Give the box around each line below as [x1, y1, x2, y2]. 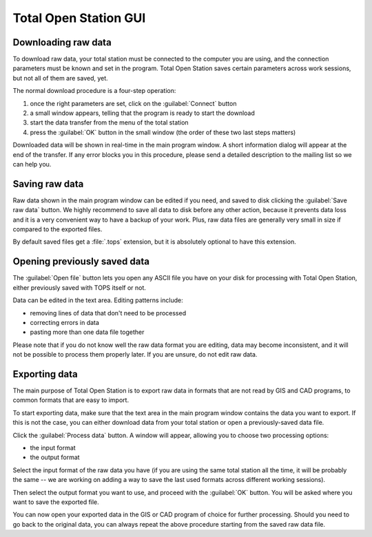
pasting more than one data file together [30, 328, 145, 337]
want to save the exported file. [12, 498, 99, 506]
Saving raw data [12, 178, 84, 189]
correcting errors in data [30, 318, 100, 326]
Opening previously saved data [12, 255, 149, 268]
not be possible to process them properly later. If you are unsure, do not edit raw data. [12, 350, 258, 359]
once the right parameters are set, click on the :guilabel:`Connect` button [30, 99, 237, 107]
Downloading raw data [12, 36, 112, 48]
